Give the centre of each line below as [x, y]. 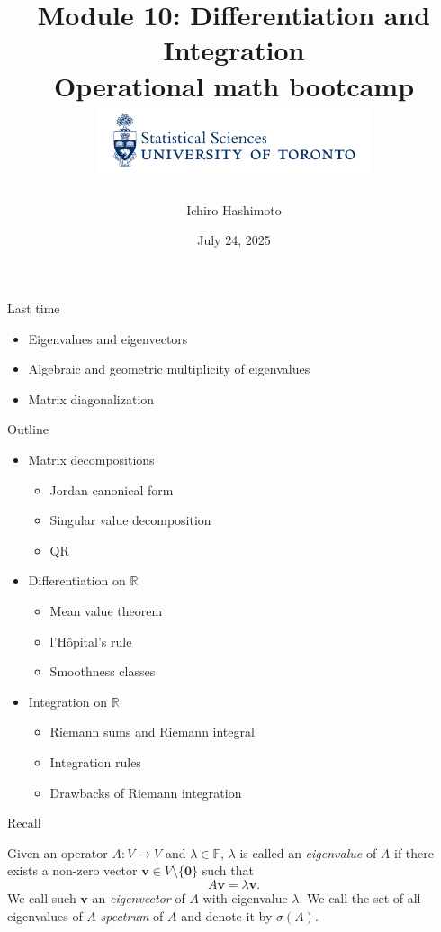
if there [414, 852]
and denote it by [227, 915]
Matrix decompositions [91, 459]
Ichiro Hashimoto [234, 209]
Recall [24, 823]
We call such [42, 897]
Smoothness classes [103, 671]
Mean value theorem [106, 610]
